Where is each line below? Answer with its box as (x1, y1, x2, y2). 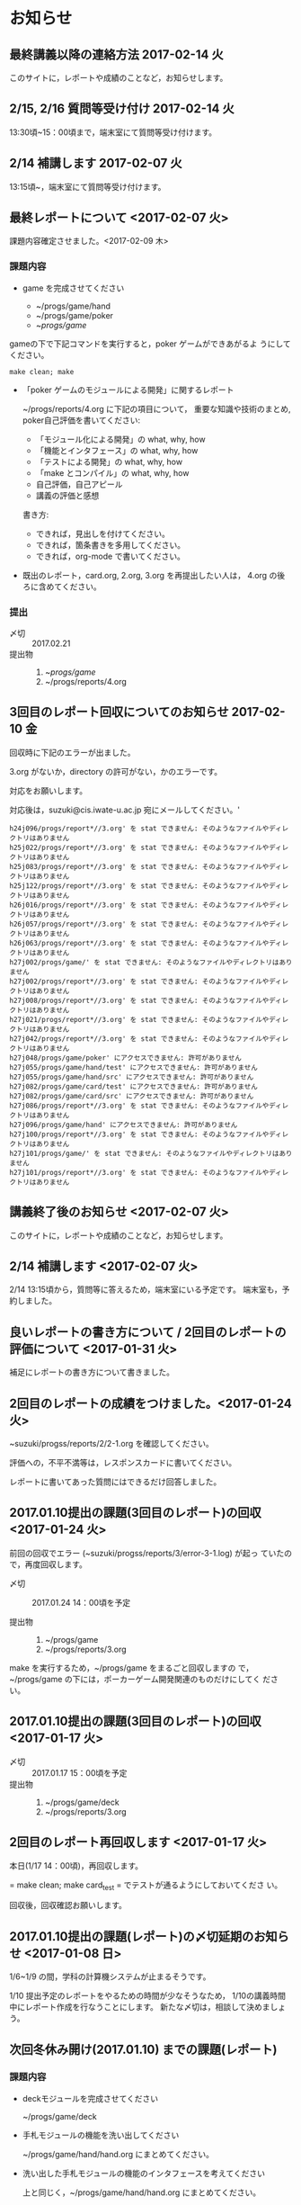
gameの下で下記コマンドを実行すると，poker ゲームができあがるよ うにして (9, 338, 292, 349)
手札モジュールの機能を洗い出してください (22, 2129, 180, 2140)
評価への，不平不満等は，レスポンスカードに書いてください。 (9, 1457, 237, 1468)
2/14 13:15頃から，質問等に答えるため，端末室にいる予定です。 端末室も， (9, 1284, 283, 1295)
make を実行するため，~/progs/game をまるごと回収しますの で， (9, 1662, 254, 1673)
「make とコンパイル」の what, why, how (35, 467, 190, 478)
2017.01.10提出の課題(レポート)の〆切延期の (9, 1929, 254, 1944)
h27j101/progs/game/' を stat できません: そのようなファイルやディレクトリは (9, 1149, 279, 1158)
